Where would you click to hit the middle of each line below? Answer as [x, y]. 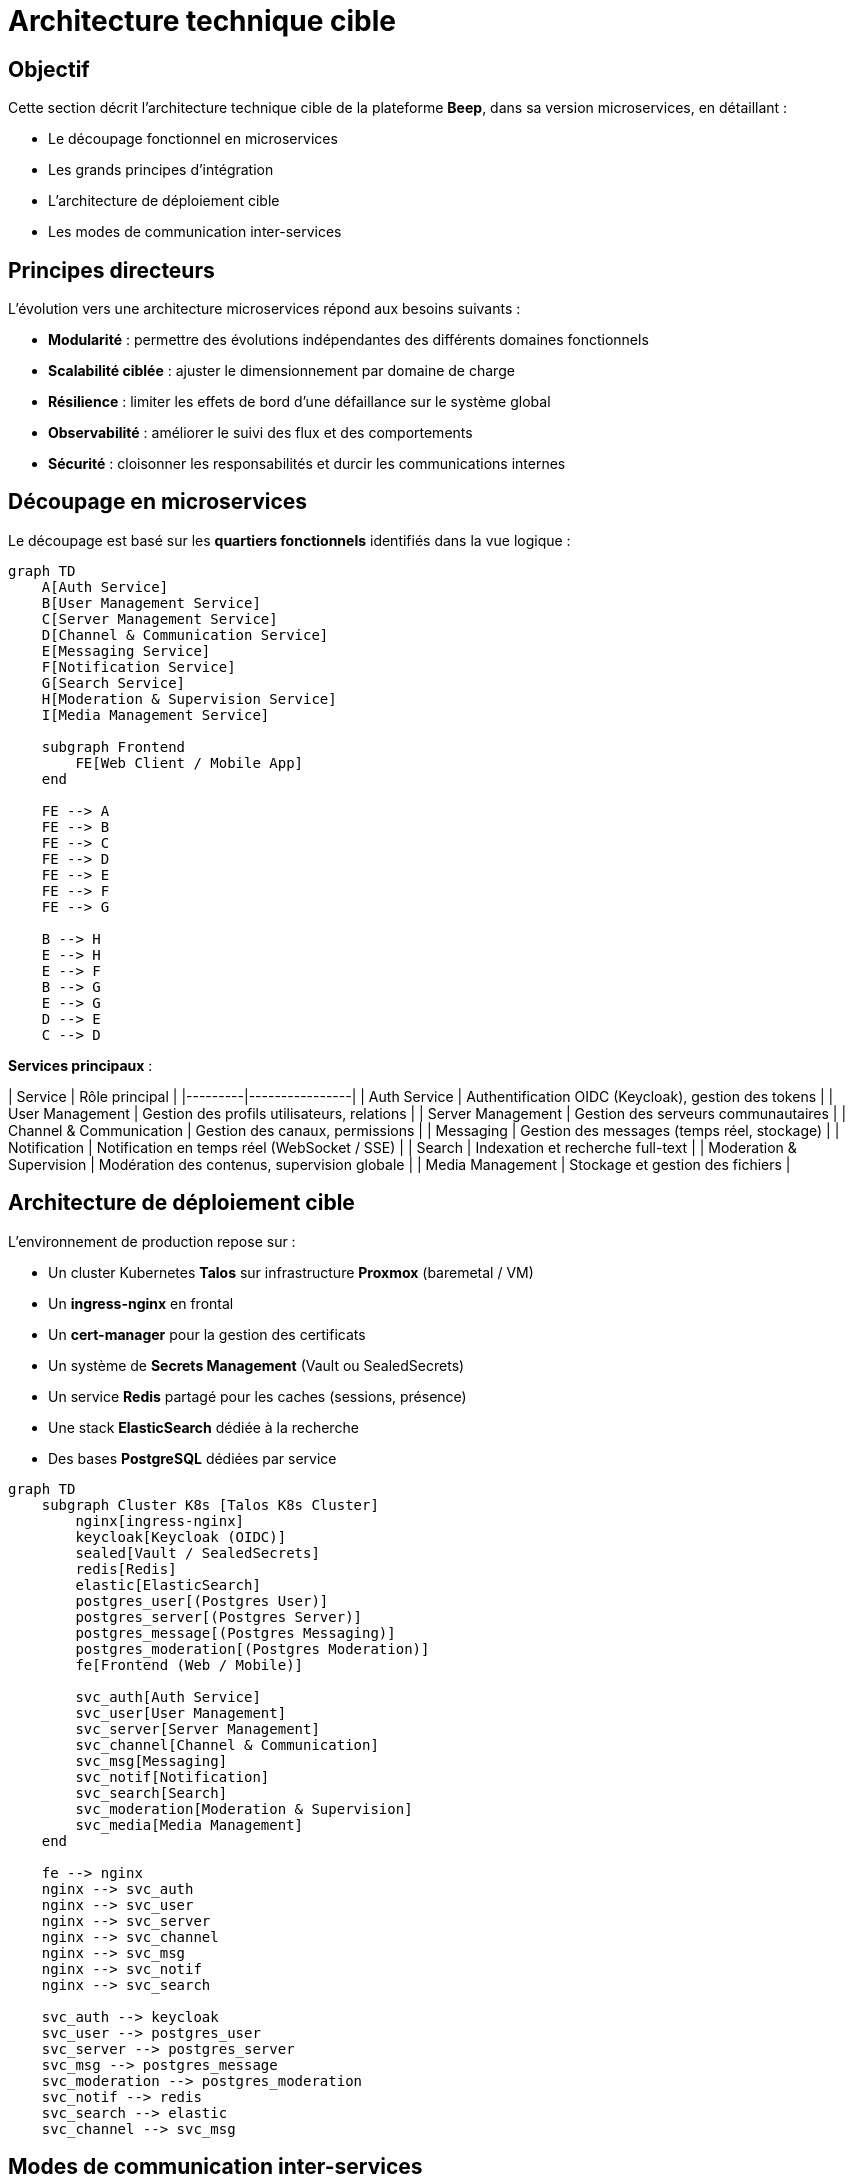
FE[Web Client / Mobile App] [189, 762]
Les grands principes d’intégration [161, 170]
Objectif [49, 69]
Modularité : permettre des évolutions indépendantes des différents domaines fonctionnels [348, 340]
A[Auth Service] [105, 586]
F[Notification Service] [138, 666]
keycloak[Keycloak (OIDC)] [181, 1536]
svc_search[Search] [151, 1792]
